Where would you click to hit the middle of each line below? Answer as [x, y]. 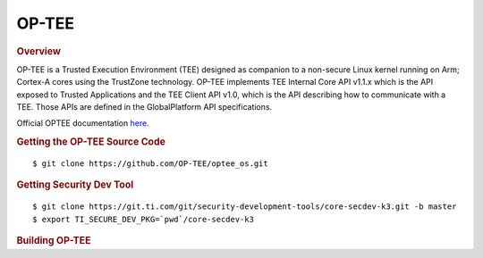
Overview [39, 51]
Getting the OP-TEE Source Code [91, 142]
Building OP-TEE [54, 241]
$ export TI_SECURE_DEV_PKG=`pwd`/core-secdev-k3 [144, 219]
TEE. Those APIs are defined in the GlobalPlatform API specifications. [144, 106]
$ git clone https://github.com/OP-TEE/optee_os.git [150, 164]
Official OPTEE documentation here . [83, 123]
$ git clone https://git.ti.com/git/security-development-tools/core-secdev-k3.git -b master [245, 207]
